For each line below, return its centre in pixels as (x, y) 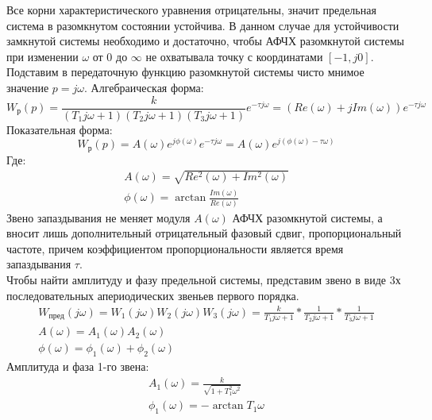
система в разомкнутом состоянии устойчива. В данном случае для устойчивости (203, 25)
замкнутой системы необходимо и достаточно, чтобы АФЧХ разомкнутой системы (205, 41)
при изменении (42, 56)
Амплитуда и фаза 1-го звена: (78, 366)
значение (28, 87)
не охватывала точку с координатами (234, 56)
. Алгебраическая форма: (144, 87)
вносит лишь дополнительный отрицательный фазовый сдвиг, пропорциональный (204, 233)
